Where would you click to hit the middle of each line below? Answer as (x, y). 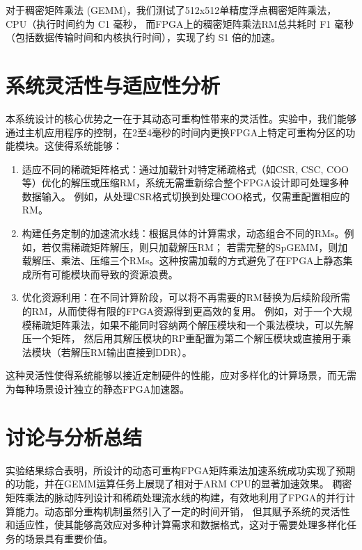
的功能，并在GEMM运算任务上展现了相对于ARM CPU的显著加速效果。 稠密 (179, 484)
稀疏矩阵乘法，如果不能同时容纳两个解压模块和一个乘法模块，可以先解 (192, 324)
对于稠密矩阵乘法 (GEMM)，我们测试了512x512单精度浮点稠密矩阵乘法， (171, 10)
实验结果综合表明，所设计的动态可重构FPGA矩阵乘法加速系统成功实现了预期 (181, 470)
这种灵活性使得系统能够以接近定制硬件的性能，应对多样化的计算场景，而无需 (181, 375)
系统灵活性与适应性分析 (113, 84)
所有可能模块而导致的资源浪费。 (105, 274)
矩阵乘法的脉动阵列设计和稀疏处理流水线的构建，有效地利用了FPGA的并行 (176, 497)
